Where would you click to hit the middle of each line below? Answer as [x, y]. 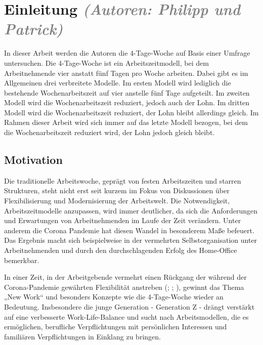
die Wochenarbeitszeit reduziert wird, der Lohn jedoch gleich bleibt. [109, 132]
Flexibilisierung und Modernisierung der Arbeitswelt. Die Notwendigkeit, [117, 201]
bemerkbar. [22, 260]
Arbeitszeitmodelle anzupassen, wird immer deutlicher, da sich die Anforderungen [131, 210]
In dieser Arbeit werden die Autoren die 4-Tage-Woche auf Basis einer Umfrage [127, 53]
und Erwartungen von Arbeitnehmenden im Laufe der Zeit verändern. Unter [123, 220]
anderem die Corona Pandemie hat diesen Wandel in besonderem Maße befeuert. [129, 230]
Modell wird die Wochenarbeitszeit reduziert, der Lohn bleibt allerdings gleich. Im [131, 112]
